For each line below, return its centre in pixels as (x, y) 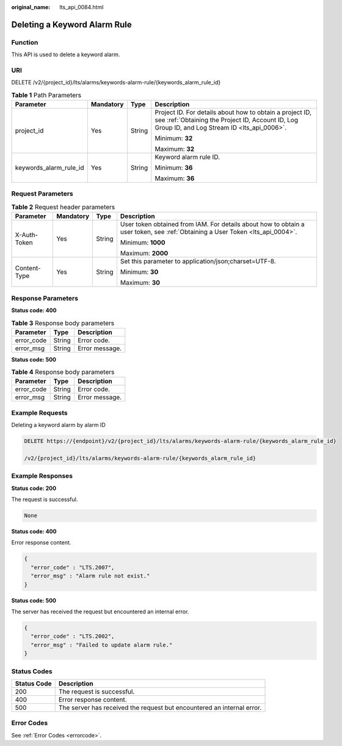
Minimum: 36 (174, 168)
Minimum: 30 (139, 272)
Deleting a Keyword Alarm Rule (71, 24)
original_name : (31, 7)
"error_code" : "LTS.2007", (73, 567)
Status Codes (32, 671)
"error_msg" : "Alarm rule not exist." (90, 576)
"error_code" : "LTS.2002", (73, 636)
